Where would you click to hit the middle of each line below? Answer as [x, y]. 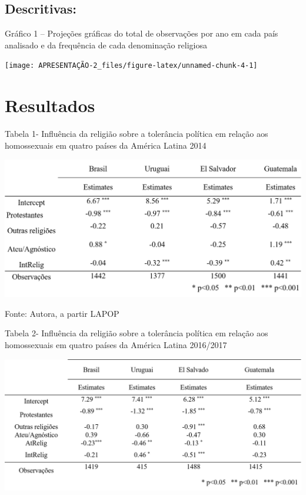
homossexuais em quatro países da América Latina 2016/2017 [116, 344]
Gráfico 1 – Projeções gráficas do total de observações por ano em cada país [142, 33]
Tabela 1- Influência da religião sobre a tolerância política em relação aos [137, 134]
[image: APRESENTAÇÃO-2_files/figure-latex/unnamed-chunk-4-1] [131, 66]
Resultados [50, 105]
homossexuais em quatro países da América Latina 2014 [106, 145]
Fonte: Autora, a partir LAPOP [62, 313]
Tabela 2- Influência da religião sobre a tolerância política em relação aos [137, 333]
